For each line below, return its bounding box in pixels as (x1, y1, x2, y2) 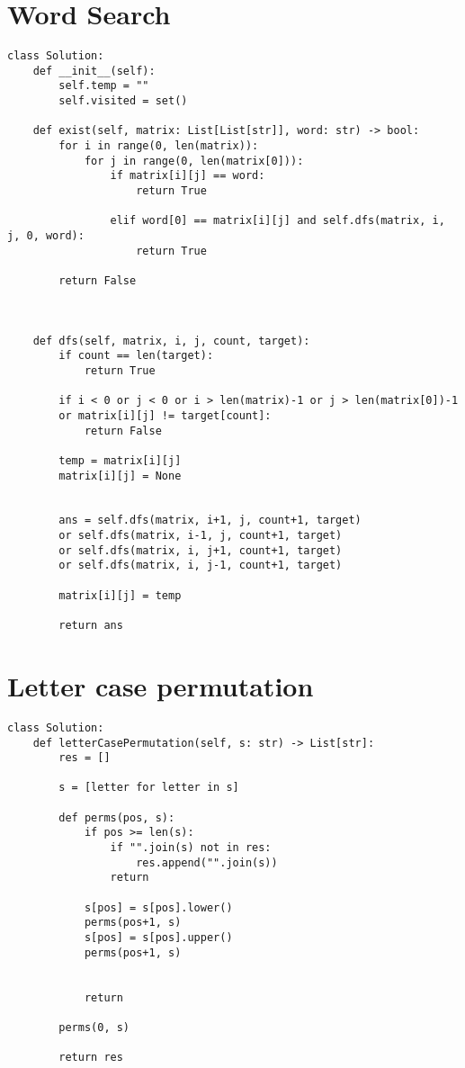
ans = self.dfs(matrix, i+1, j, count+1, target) (58, 514, 362, 527)
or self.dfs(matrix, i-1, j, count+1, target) (58, 529, 343, 543)
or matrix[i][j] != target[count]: (58, 408, 272, 422)
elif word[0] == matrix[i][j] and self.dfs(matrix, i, (110, 214, 445, 228)
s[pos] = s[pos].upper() (84, 931, 233, 945)
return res (58, 1051, 123, 1064)
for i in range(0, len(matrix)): (58, 139, 259, 153)
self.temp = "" (58, 79, 149, 93)
